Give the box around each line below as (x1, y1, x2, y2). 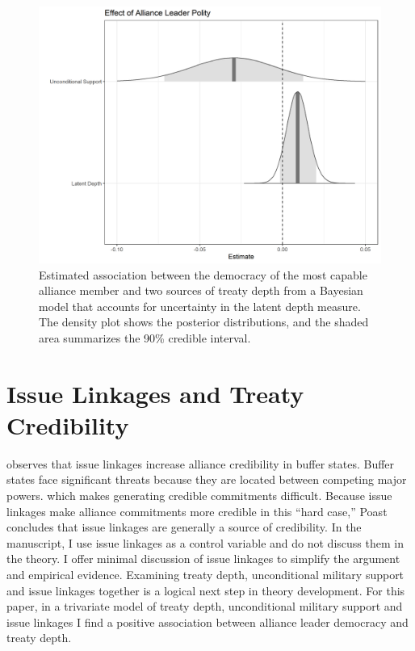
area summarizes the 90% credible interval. (39, 329, 251, 346)
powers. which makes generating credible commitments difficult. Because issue (6, 487, 392, 504)
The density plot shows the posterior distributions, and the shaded (39, 313, 369, 330)
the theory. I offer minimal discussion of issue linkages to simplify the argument (6, 550, 400, 567)
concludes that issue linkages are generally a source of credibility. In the (6, 519, 362, 535)
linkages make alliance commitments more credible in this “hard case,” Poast (6, 502, 388, 519)
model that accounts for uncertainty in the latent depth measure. (39, 297, 361, 314)
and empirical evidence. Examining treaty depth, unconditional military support (6, 566, 405, 583)
